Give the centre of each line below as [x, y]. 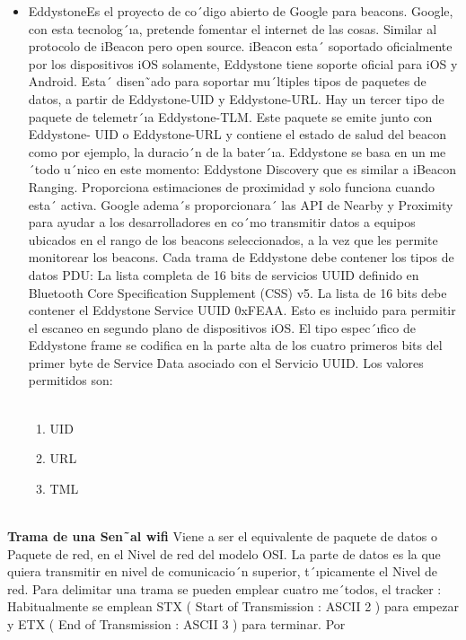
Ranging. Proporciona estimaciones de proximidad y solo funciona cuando [232, 186]
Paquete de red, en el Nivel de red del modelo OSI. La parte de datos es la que [224, 553]
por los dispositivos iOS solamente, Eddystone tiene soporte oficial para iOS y [243, 63]
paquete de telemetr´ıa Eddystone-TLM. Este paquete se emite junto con [230, 116]
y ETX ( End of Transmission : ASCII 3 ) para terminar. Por [176, 624]
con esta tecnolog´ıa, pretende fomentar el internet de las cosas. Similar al [233, 28]
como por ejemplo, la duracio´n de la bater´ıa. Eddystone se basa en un [227, 151]
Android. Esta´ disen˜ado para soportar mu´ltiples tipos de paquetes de [227, 81]
